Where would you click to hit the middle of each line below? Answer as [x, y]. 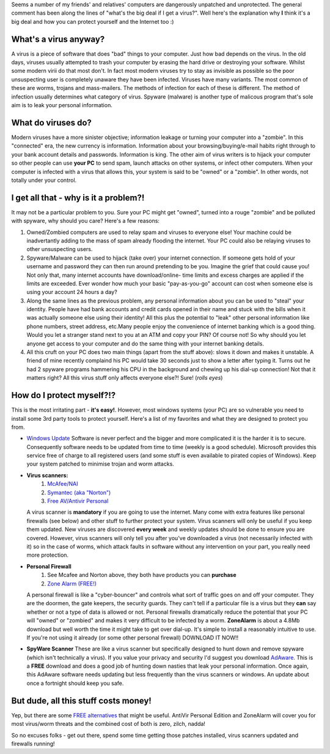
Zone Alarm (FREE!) [72, 583]
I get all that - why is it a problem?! [78, 198]
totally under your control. [44, 180]
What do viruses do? [51, 123]
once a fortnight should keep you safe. [75, 683]
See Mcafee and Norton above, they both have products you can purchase [142, 575]
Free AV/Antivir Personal [78, 501]
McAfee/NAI [63, 484]
